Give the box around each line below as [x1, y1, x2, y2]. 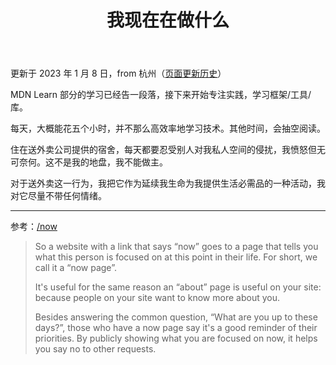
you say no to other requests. [34, 343, 157, 355]
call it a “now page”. [34, 262, 117, 274]
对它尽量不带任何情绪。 [10, 190, 107, 202]
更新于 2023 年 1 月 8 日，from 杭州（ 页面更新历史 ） [10, 67, 227, 80]
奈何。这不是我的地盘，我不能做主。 [18, 156, 168, 168]
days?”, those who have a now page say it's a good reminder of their [34, 322, 318, 334]
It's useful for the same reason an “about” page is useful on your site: [34, 281, 322, 293]
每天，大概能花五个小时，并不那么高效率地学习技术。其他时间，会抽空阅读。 [10, 122, 326, 135]
